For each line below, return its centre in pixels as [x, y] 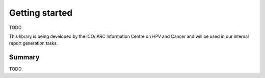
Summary [24, 57]
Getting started [41, 13]
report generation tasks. [34, 43]
